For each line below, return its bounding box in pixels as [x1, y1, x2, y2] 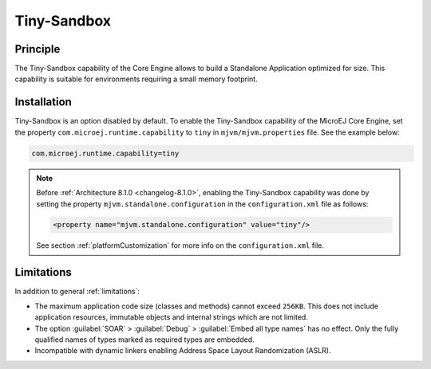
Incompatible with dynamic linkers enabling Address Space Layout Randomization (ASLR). [34, 346, 331, 355]
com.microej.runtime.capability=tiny [31, 148, 180, 158]
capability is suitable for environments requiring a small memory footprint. [14, 74, 259, 84]
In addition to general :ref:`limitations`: [14, 287, 140, 296]
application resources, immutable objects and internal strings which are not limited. [34, 312, 309, 322]
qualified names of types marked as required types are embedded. [34, 335, 255, 344]
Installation [14, 96, 72, 109]
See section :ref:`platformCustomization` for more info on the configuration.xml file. [36, 241, 325, 250]
